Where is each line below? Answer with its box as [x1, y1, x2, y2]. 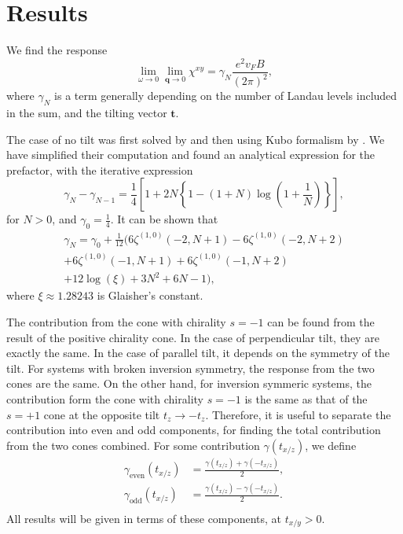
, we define [305, 436, 357, 453]
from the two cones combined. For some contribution [6, 436, 260, 453]
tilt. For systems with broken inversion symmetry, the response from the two [6, 359, 375, 376]
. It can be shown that [110, 211, 218, 227]
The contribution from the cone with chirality [6, 314, 226, 330]
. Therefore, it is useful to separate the [205, 406, 391, 422]
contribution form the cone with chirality [6, 391, 203, 407]
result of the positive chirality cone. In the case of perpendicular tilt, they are [6, 329, 379, 345]
